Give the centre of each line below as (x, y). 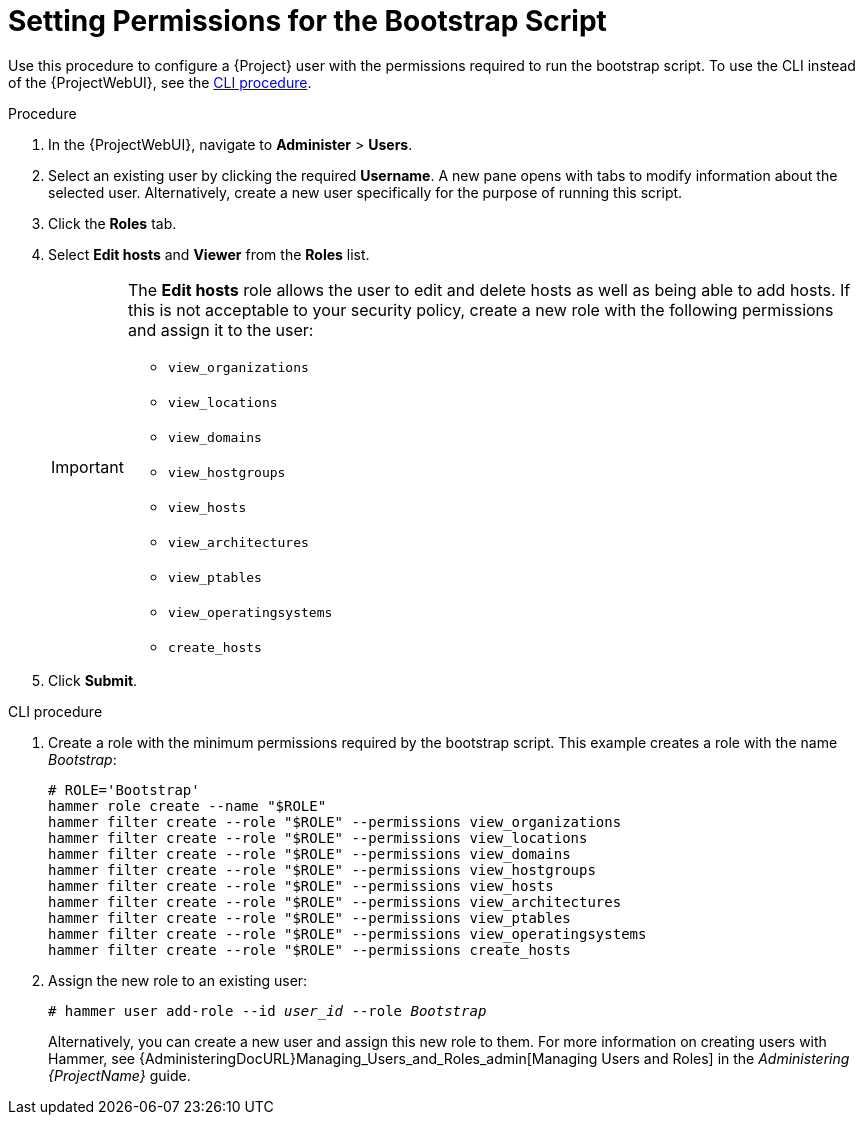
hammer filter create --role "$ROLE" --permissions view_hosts (301, 885)
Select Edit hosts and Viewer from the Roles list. (209, 254)
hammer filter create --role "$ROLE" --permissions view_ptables (309, 917)
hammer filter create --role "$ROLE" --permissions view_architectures (335, 901)
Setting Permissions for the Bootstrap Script (307, 21)
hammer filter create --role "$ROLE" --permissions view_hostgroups (322, 869)
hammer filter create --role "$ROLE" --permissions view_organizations (335, 821)
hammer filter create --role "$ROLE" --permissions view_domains (309, 853)
